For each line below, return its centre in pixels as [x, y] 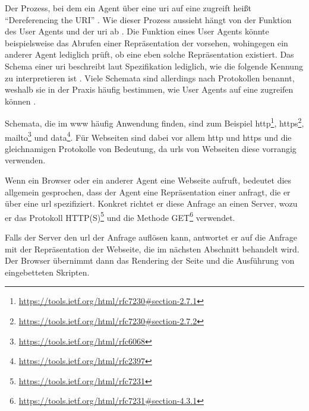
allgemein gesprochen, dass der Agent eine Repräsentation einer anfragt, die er [148, 192]
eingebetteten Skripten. [47, 272]
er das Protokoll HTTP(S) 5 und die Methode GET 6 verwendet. [120, 216]
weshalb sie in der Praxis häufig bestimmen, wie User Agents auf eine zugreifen [149, 89]
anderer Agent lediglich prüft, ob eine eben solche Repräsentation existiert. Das [149, 54]
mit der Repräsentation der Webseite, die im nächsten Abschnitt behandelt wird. [152, 249]
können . [21, 101]
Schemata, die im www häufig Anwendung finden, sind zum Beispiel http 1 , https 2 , [154, 122]
